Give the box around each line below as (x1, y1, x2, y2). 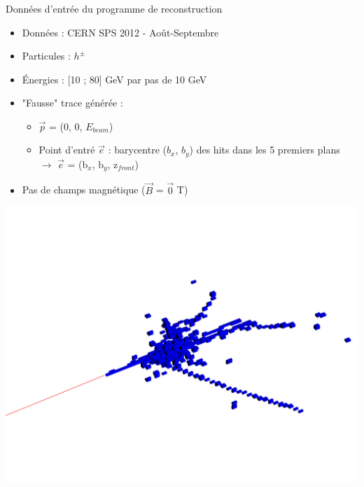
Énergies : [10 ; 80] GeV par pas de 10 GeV (22, 71, 207, 86)
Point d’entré (38, 142, 95, 157)
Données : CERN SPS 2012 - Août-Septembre (22, 25, 219, 39)
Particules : (22, 48, 71, 63)
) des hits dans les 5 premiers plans (189, 142, 340, 157)
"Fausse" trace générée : (22, 95, 123, 110)
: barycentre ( (108, 142, 167, 157)
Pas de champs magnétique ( (22, 182, 146, 197)
